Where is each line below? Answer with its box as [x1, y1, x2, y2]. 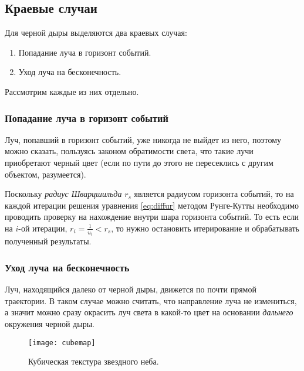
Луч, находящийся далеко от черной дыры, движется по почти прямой [5, 283, 256, 295]
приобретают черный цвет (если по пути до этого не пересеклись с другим [5, 156, 273, 168]
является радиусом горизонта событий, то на [134, 188, 294, 200]
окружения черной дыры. [5, 318, 94, 330]
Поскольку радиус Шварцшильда [5, 188, 122, 200]
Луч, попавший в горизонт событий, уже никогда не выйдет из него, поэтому [5, 133, 282, 145]
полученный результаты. [5, 235, 92, 247]
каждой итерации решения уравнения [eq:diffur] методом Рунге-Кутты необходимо [5, 199, 299, 211]
